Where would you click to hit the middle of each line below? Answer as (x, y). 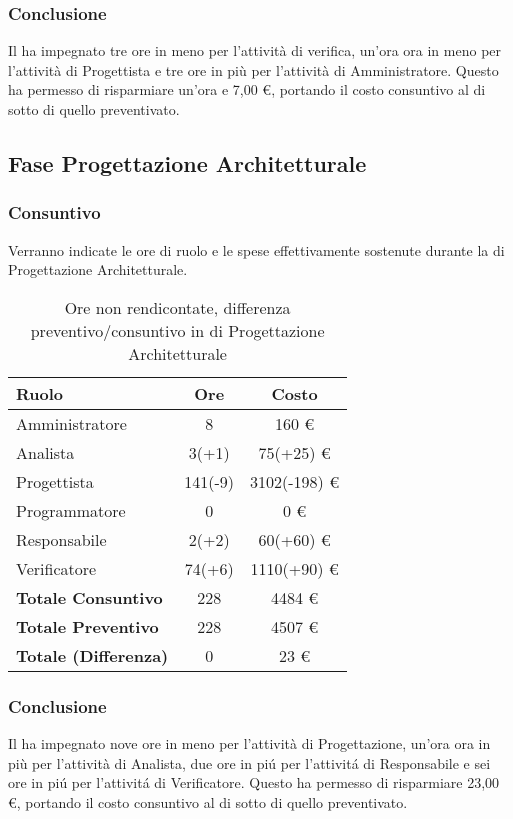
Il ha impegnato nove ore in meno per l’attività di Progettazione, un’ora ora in (249, 743)
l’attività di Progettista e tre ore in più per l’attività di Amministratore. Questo (253, 69)
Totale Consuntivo (89, 597)
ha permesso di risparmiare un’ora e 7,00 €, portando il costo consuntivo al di (247, 89)
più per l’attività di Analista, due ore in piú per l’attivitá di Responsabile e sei (249, 762)
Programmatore (71, 510)
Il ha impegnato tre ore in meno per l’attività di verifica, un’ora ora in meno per (255, 50)
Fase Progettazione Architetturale (187, 162)
